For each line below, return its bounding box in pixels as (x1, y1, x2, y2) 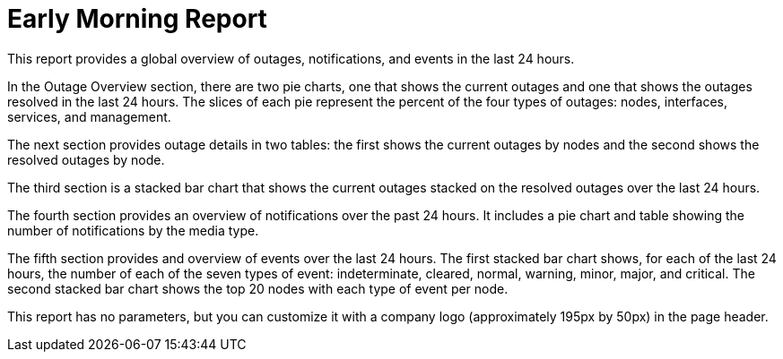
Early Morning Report (7, 4, 267, 34)
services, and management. (7, 108, 171, 124)
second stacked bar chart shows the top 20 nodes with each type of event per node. (7, 280, 509, 296)
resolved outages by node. (7, 151, 165, 167)
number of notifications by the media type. (7, 222, 259, 238)
